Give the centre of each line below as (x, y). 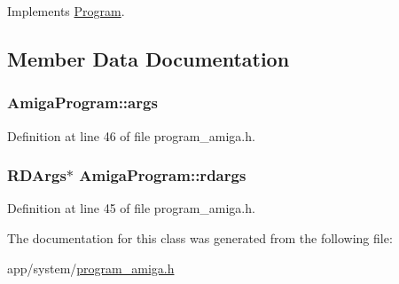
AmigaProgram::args (82, 103)
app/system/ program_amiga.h (91, 268)
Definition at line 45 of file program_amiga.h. (131, 208)
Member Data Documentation (149, 58)
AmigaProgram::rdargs (163, 175)
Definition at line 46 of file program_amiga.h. (131, 135)
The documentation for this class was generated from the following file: (200, 238)
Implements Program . (66, 11)
